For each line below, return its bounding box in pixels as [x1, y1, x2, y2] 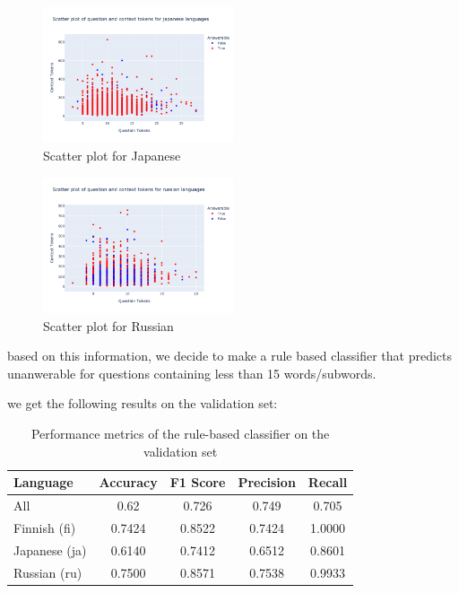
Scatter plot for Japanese [43, 146, 181, 165]
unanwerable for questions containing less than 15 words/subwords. [7, 363, 377, 382]
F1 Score [169, 473, 226, 492]
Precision [238, 473, 296, 492]
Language [13, 473, 74, 492]
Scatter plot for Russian [43, 316, 174, 335]
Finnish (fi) [13, 518, 76, 536]
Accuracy [99, 473, 158, 492]
